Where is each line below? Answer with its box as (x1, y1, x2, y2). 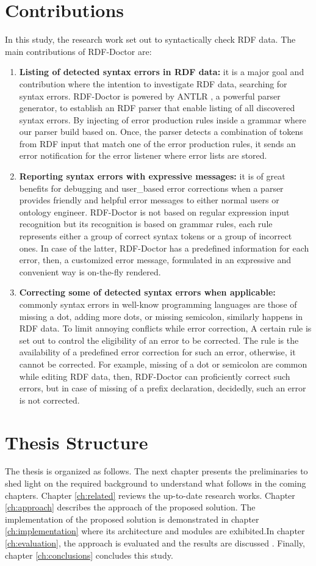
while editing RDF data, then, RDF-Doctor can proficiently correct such (19, 369, 290, 382)
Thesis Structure (5, 429, 148, 454)
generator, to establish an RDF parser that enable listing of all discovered (19, 101, 295, 114)
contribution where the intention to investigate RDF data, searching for (19, 77, 287, 90)
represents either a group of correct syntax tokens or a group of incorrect (19, 230, 292, 242)
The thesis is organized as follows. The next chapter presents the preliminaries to (5, 465, 308, 477)
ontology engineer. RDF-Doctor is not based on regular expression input (19, 205, 290, 218)
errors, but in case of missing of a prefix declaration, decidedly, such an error (19, 382, 306, 394)
